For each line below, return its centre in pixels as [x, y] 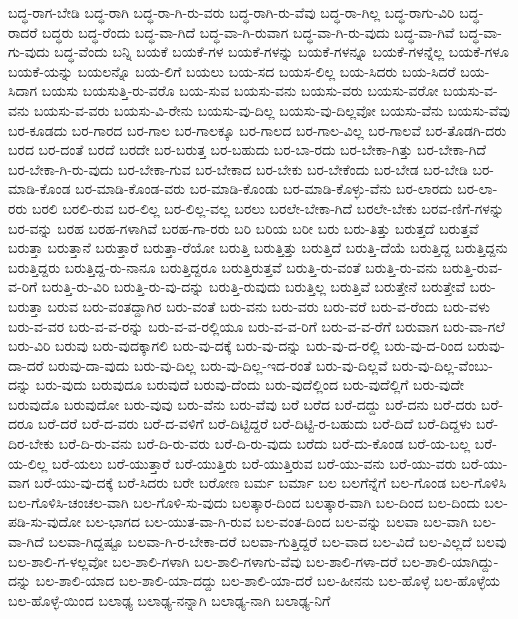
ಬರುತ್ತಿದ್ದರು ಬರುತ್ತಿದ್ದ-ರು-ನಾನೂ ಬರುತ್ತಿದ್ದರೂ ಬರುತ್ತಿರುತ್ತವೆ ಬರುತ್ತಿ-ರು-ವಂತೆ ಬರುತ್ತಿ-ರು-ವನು [223, 266]
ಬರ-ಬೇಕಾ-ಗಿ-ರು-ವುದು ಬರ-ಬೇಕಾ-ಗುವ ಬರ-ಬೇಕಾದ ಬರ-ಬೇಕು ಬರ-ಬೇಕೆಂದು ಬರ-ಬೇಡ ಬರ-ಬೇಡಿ [238, 168]
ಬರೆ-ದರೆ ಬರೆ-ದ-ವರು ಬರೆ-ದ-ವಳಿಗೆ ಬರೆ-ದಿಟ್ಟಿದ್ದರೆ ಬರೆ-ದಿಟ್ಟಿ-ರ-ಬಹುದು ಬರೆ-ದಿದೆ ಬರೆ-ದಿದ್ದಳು [255, 423]
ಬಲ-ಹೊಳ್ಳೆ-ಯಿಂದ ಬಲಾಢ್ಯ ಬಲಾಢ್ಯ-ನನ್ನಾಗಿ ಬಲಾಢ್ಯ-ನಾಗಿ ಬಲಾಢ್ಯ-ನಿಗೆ [169, 599]
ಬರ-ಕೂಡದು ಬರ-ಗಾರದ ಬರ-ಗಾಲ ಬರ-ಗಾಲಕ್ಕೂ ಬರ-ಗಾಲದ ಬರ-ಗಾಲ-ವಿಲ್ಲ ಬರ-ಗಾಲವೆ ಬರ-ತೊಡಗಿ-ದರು [257, 129]
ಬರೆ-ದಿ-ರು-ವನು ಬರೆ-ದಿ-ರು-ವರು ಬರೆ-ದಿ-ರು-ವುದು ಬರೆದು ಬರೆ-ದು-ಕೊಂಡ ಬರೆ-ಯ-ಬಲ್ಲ [264, 443]
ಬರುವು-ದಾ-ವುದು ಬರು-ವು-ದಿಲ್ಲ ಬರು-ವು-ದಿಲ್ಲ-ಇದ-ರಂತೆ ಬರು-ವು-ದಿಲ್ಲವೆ [218, 364]
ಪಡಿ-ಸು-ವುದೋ [44, 521]
